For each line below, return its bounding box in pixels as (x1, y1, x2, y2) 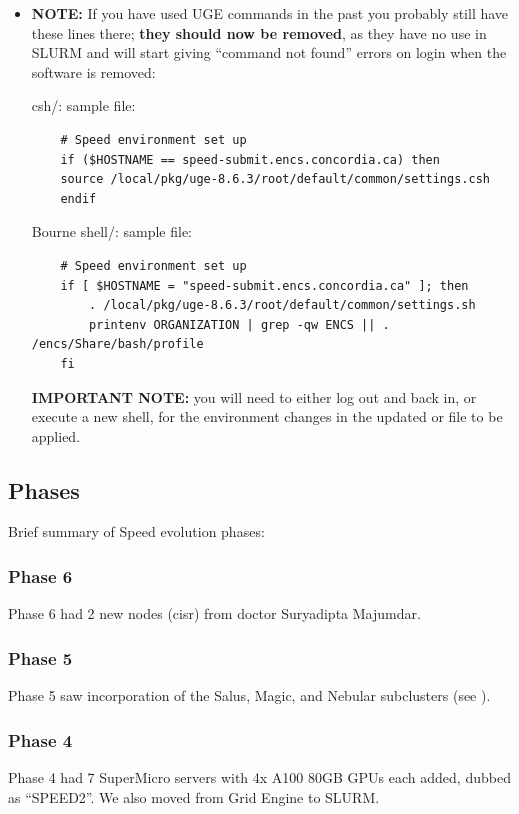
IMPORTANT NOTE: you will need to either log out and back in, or (31, 386, 477, 407)
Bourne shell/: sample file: (31, 221, 193, 242)
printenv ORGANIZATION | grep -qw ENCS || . (89, 317, 390, 332)
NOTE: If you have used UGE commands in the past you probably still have (31, 3, 509, 23)
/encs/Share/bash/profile (31, 337, 204, 352)
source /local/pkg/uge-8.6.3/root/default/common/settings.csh (60, 172, 490, 187)
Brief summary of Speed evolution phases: (8, 521, 265, 542)
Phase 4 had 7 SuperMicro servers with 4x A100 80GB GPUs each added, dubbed (8, 766, 511, 787)
